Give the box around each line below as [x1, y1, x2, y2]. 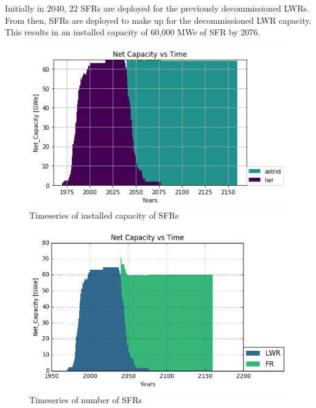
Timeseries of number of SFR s [29, 393, 142, 406]
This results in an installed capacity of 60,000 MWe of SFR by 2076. [5, 26, 261, 38]
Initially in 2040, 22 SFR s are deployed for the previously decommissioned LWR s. [5, 2, 309, 14]
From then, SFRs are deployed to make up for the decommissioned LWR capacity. [5, 13, 312, 26]
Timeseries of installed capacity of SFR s [29, 209, 179, 222]
